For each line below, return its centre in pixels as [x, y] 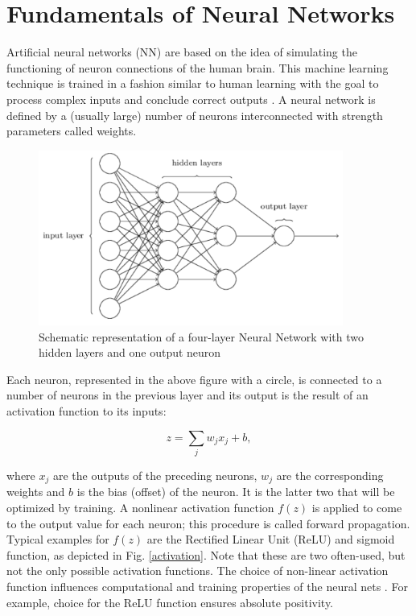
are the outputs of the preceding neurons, [155, 475]
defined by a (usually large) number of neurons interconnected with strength [195, 115]
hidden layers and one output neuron [130, 352]
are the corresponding [330, 475]
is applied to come [357, 507]
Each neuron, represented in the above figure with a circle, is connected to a [194, 379]
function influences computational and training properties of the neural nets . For [207, 586]
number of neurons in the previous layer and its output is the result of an [187, 395]
